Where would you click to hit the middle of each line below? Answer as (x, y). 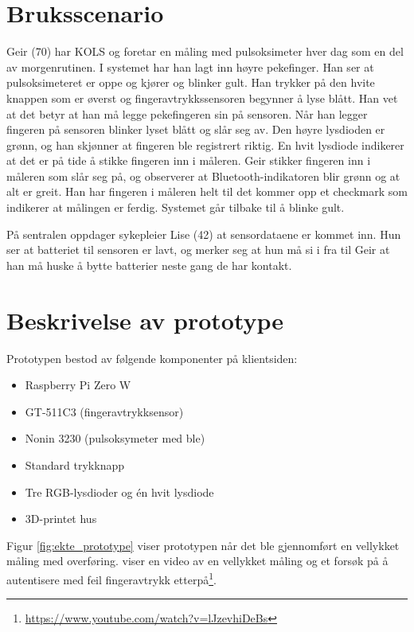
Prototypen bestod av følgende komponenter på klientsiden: (152, 358)
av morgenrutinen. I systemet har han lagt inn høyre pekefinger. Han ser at (190, 66)
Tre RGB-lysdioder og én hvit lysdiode (119, 492)
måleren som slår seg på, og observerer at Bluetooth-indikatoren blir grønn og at (203, 176)
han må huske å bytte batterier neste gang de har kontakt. (149, 265)
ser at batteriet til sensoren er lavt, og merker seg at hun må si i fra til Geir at (198, 250)
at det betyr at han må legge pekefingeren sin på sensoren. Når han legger (187, 113)
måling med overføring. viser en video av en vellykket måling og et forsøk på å (197, 561)
